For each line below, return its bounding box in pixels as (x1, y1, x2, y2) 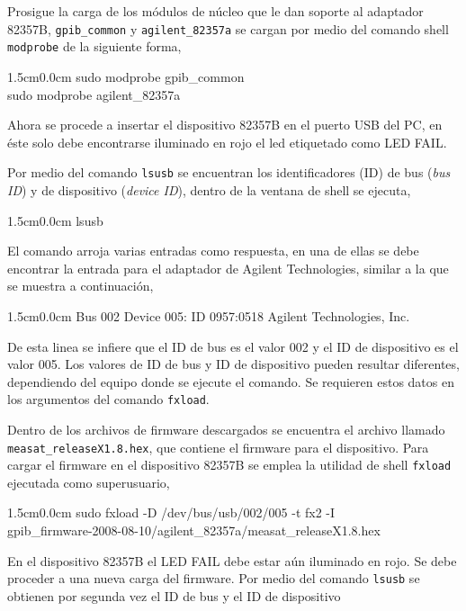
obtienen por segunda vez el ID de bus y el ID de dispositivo (7, 586, 341, 605)
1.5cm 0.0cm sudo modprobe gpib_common (7, 67, 245, 85)
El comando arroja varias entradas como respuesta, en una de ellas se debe (7, 241, 419, 260)
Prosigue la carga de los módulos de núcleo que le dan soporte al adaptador (7, 2, 424, 20)
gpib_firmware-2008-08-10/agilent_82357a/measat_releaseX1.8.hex (7, 521, 381, 540)
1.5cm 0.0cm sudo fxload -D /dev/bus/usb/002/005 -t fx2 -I (7, 503, 336, 522)
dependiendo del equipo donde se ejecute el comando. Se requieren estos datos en (7, 372, 454, 391)
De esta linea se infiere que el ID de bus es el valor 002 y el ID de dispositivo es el (7, 337, 459, 355)
